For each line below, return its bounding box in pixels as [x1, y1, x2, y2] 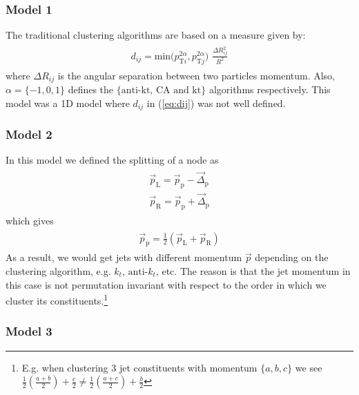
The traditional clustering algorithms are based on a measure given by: [6, 28, 306, 42]
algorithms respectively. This [208, 82, 331, 96]
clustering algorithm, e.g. [6, 264, 111, 278]
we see [295, 360, 322, 374]
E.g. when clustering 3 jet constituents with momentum [21, 360, 258, 374]
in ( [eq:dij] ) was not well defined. [146, 95, 286, 110]
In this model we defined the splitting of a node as [6, 153, 219, 167]
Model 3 [6, 322, 52, 340]
